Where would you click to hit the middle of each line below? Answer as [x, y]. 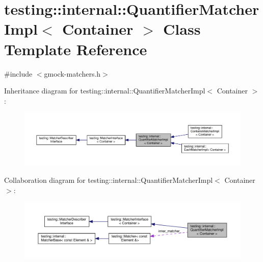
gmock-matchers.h [72, 73]
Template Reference [76, 49]
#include [18, 73]
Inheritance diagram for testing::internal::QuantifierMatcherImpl [105, 91]
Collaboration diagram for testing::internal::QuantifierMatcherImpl [109, 180]
